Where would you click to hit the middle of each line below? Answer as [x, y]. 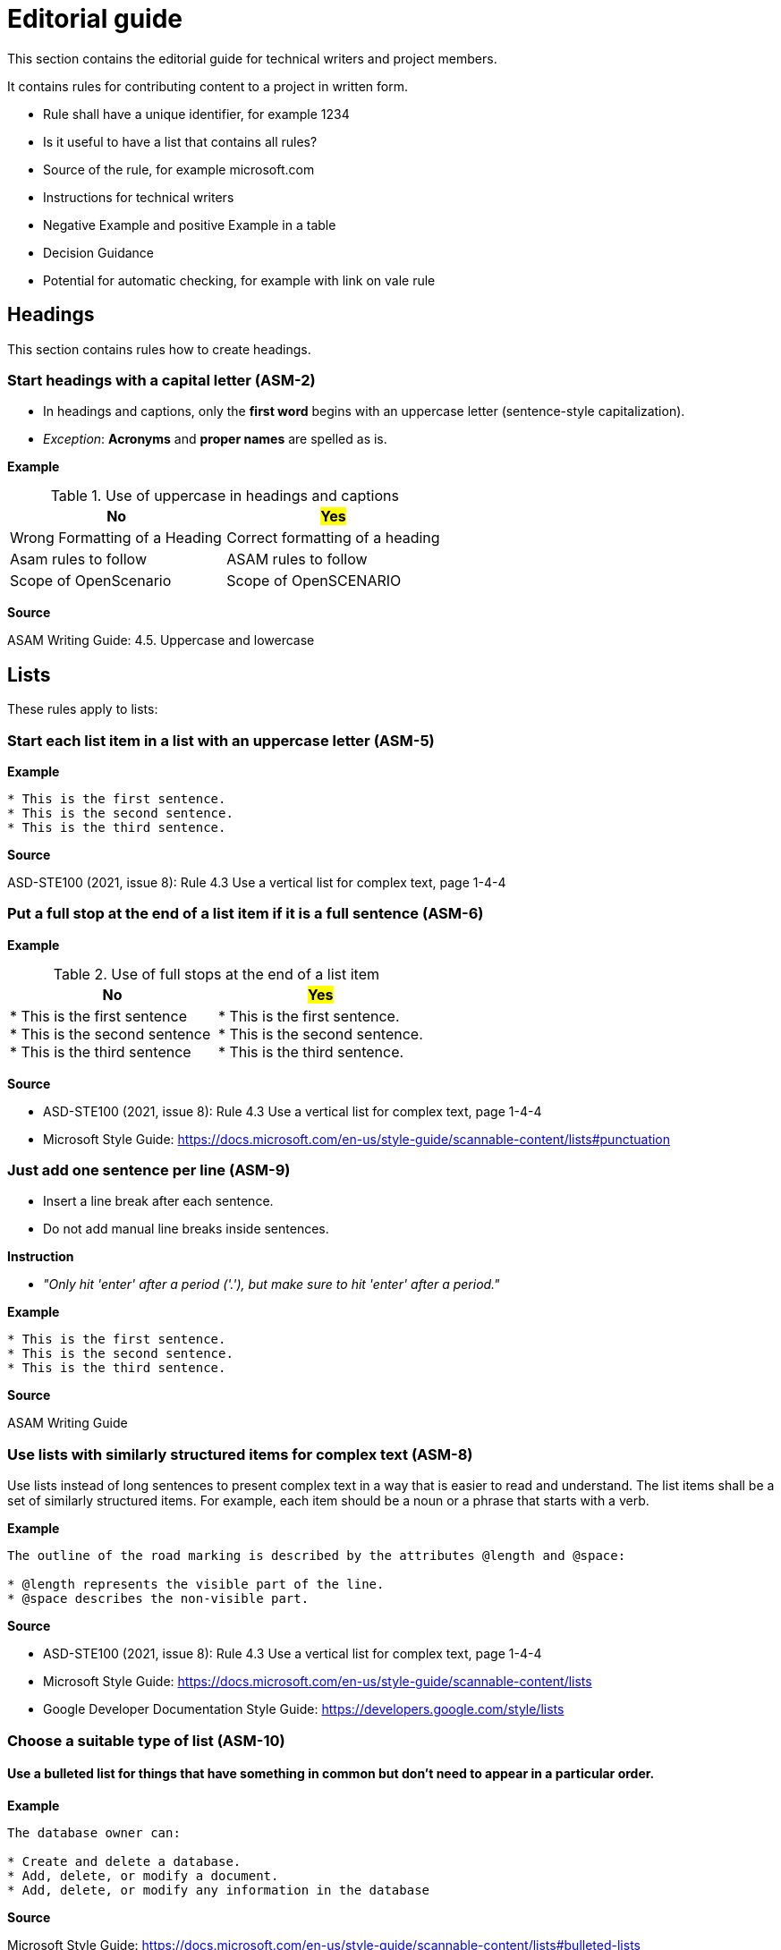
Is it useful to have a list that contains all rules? [180, 141]
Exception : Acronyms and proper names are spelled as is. [215, 439]
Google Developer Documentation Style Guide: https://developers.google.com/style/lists [304, 1709]
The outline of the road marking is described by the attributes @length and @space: [317, 1556]
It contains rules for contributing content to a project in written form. [208, 86]
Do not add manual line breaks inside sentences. [186, 1229]
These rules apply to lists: [83, 709]
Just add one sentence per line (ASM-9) [149, 1170]
